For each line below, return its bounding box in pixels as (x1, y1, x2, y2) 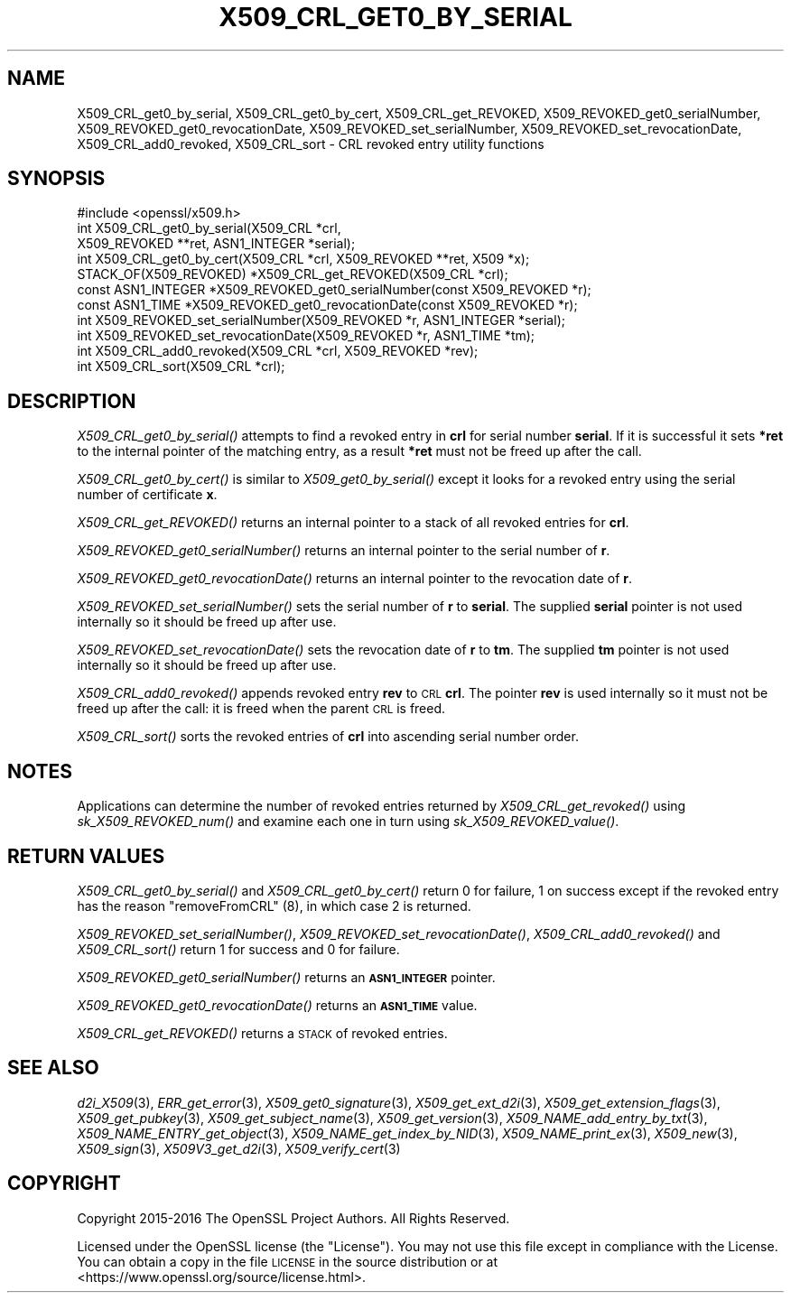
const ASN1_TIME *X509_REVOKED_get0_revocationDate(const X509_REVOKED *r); (77, 297, 578, 313)
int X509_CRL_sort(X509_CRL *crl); (77, 358, 285, 375)
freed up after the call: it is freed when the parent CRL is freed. (77, 701, 446, 717)
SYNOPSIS (7, 167, 106, 190)
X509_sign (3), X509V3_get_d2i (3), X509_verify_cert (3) (77, 1140, 401, 1156)
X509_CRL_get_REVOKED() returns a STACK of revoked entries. (77, 1025, 448, 1041)
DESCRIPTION (7, 389, 136, 413)
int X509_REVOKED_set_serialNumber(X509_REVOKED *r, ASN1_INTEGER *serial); (77, 312, 565, 329)
